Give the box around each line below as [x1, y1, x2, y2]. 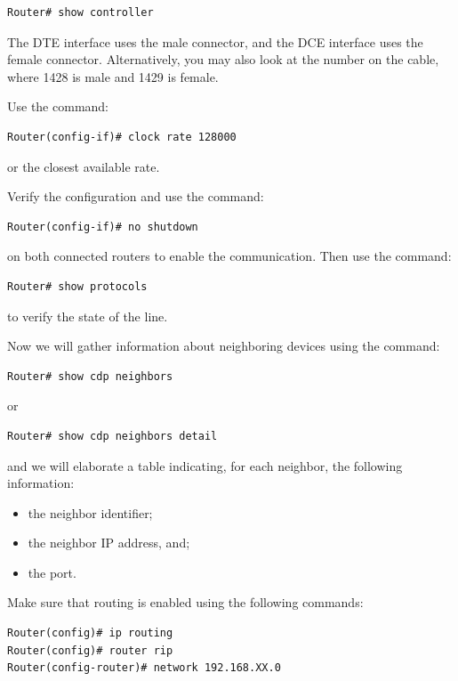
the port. [28, 563, 76, 581]
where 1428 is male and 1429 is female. [7, 67, 219, 85]
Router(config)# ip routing [7, 627, 173, 640]
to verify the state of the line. [7, 306, 168, 325]
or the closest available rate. [7, 157, 160, 175]
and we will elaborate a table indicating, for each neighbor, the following [7, 456, 403, 474]
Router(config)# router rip [7, 644, 173, 657]
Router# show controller [7, 6, 154, 19]
